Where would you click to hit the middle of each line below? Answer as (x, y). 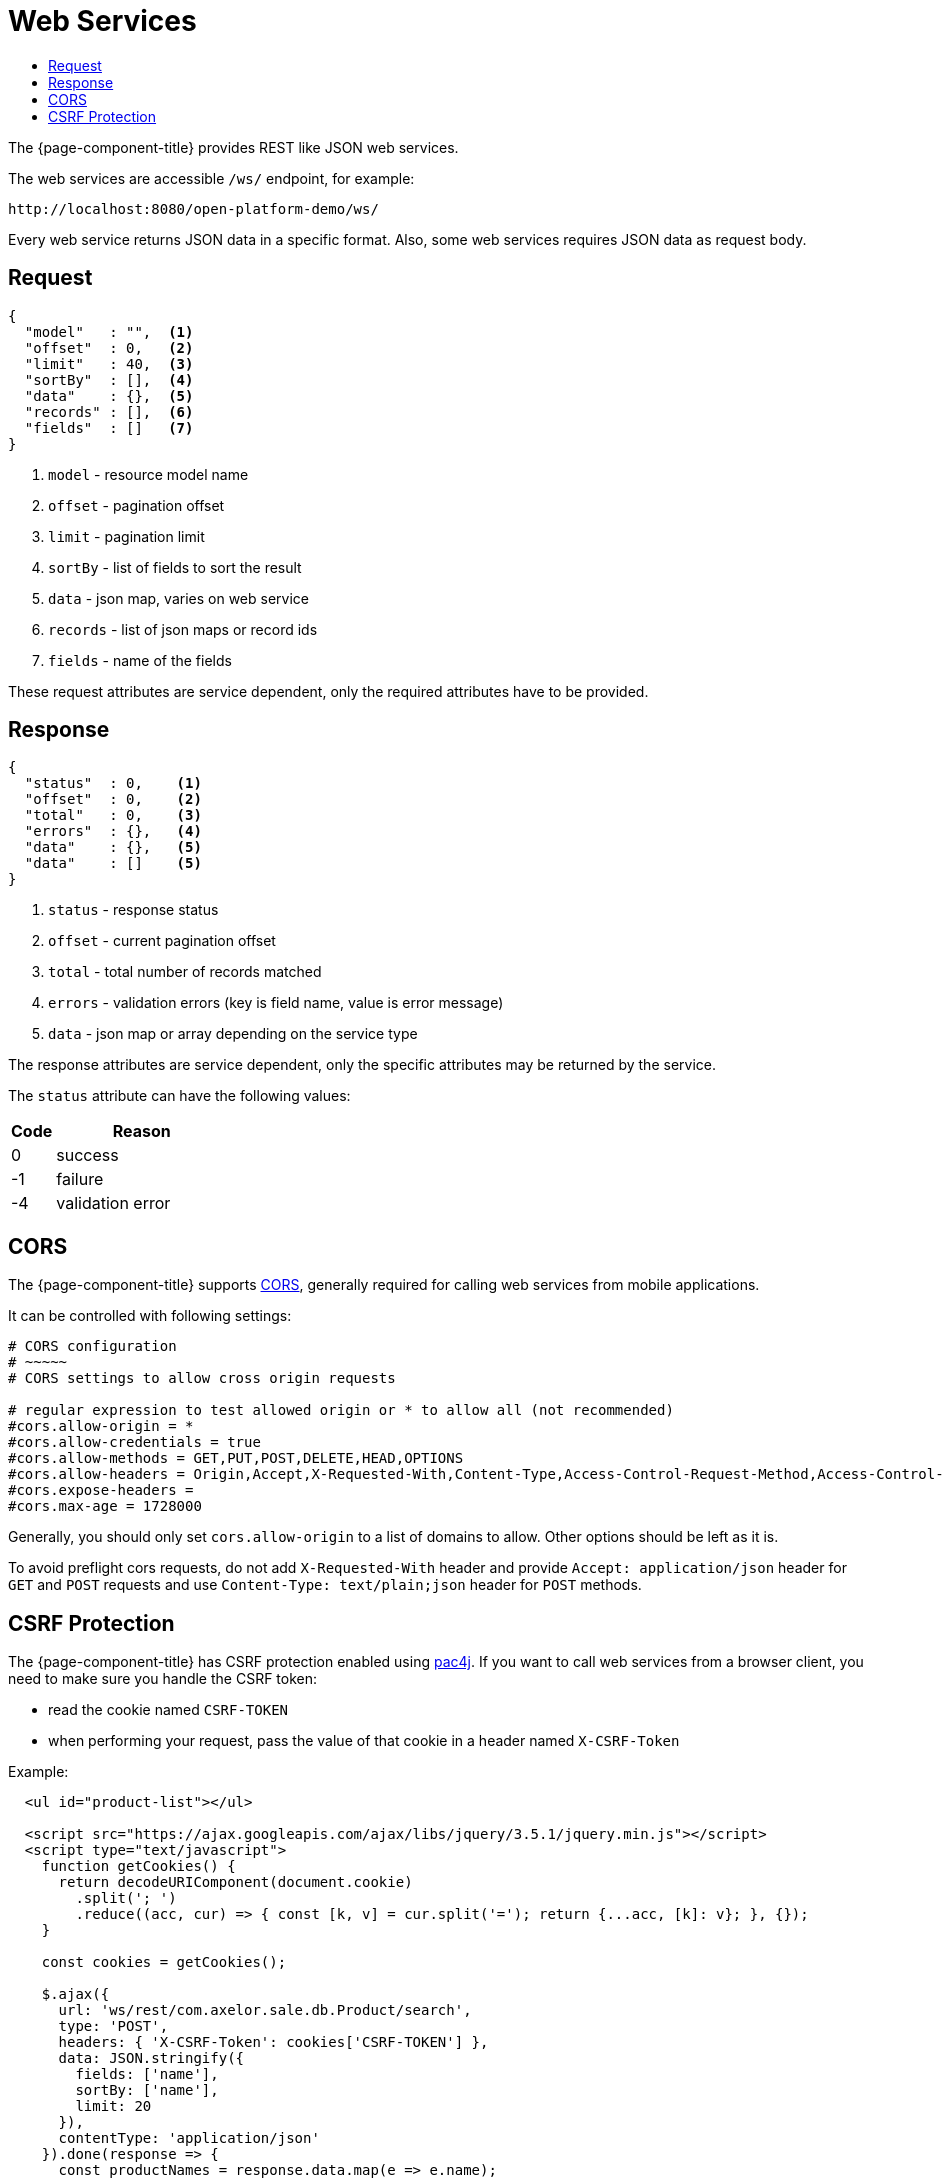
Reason (141, 1131)
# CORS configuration (92, 1346)
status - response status (133, 910)
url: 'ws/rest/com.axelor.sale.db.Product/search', (265, 2010)
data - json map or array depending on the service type (233, 1034)
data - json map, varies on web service (178, 598)
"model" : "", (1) (109, 331)
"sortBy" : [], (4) (109, 379)
